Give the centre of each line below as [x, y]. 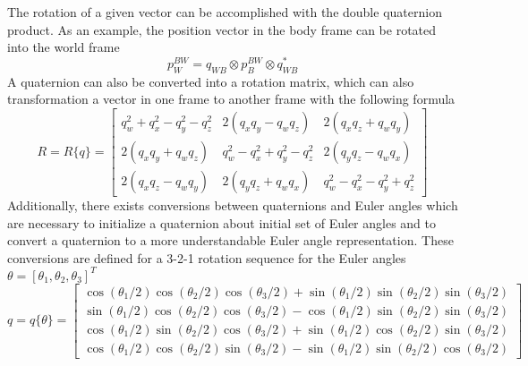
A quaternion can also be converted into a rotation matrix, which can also [211, 81]
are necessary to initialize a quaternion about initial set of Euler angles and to [222, 222]
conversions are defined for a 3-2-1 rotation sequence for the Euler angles [207, 257]
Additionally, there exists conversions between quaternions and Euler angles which [233, 204]
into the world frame [64, 47]
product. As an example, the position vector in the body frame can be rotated [222, 29]
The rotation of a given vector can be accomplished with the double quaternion [225, 12]
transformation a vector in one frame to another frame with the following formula [231, 99]
